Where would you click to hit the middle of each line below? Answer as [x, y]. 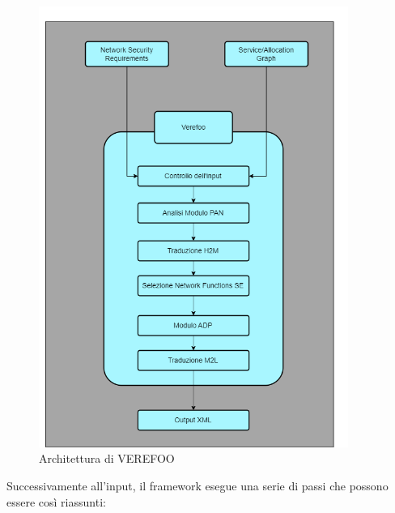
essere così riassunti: [56, 501]
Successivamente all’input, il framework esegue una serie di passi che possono [197, 485]
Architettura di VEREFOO [107, 458]
